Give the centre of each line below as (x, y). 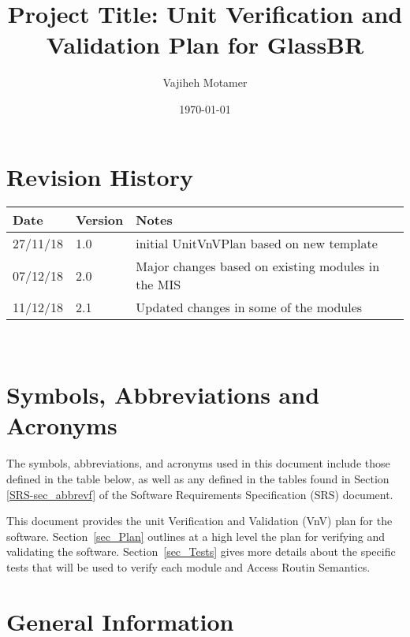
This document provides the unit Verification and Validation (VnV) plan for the (199, 521)
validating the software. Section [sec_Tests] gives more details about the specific (201, 551)
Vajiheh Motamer (205, 82)
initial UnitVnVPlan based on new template (257, 244)
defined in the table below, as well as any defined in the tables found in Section (198, 478)
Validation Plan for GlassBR (205, 45)
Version (100, 220)
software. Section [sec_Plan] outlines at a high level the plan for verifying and (196, 536)
